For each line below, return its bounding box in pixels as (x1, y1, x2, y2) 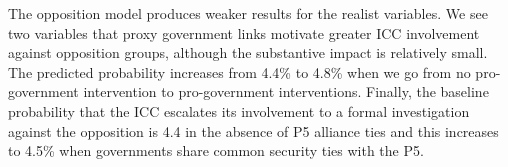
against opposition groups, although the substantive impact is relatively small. (8, 42, 488, 63)
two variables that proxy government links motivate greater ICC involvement (8, 22, 480, 43)
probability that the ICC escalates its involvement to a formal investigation (8, 100, 470, 121)
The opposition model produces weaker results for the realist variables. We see (8, 3, 488, 23)
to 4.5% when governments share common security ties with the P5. (8, 140, 424, 161)
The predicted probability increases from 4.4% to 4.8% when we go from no (8, 61, 471, 82)
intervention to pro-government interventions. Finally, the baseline (83, 81, 489, 102)
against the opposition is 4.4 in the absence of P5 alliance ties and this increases (8, 120, 499, 141)
